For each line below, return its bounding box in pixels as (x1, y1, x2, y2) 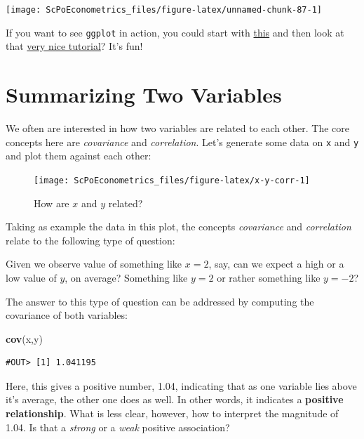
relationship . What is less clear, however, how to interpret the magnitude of (6, 406, 339, 421)
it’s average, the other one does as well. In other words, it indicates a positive (6, 392, 344, 407)
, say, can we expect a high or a (208, 256, 344, 271)
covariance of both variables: (6, 308, 128, 322)
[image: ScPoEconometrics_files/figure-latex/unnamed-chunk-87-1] (6, 5, 323, 15)
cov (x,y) (6, 331, 43, 346)
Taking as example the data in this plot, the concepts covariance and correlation (6, 219, 351, 234)
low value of (6, 270, 57, 284)
